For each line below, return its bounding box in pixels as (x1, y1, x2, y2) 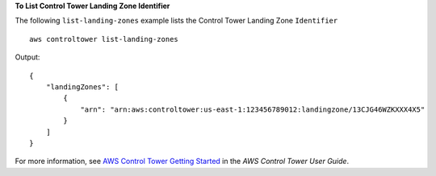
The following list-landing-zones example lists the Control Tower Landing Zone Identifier (15, 16, 338, 26)
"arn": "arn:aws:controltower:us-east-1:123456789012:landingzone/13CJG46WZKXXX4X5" (80, 104, 426, 114)
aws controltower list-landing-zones (29, 35, 179, 43)
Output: (15, 52, 40, 62)
